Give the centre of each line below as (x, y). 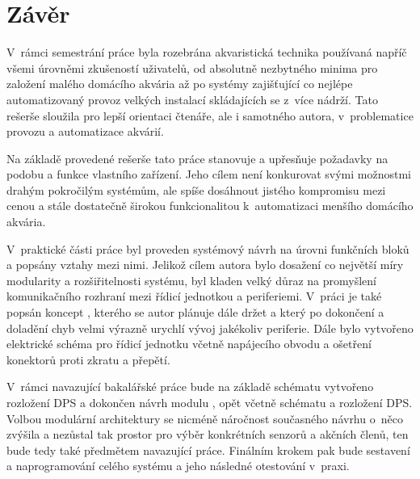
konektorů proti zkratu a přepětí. (88, 359)
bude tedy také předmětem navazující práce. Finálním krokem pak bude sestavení (208, 450)
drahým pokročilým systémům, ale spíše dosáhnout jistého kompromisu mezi (196, 189)
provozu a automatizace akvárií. (85, 131)
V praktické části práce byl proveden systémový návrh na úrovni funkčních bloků (208, 248)
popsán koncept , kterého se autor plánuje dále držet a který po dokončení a (195, 312)
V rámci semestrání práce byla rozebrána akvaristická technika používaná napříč (207, 52)
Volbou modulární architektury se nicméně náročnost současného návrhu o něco (205, 418)
